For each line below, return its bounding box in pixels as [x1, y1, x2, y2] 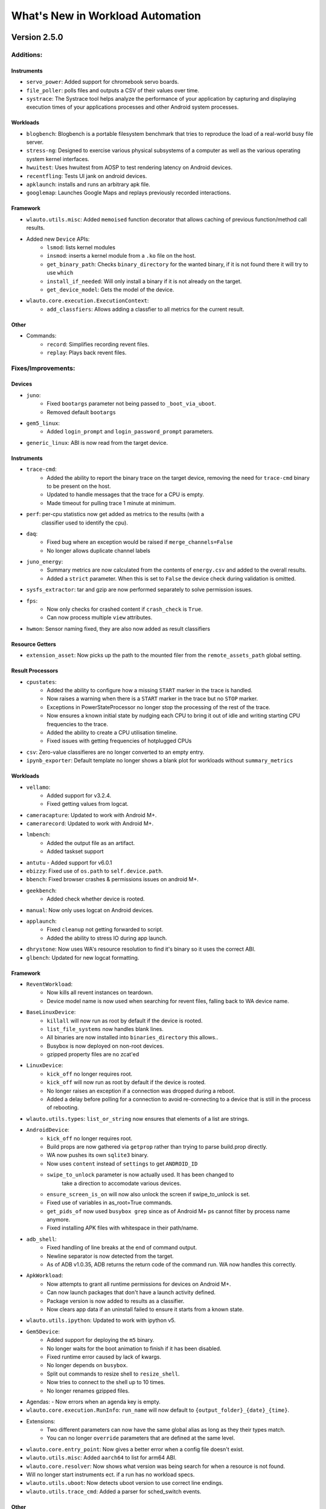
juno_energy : [26, 558, 63, 566]
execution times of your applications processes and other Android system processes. [26, 103, 239, 111]
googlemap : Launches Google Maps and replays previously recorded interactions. [26, 189, 231, 196]
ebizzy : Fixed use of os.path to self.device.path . [26, 867, 164, 875]
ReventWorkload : [26, 980, 73, 987]
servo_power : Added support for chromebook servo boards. [26, 78, 179, 86]
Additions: [11, 50, 43, 59]
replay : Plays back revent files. [46, 349, 127, 356]
